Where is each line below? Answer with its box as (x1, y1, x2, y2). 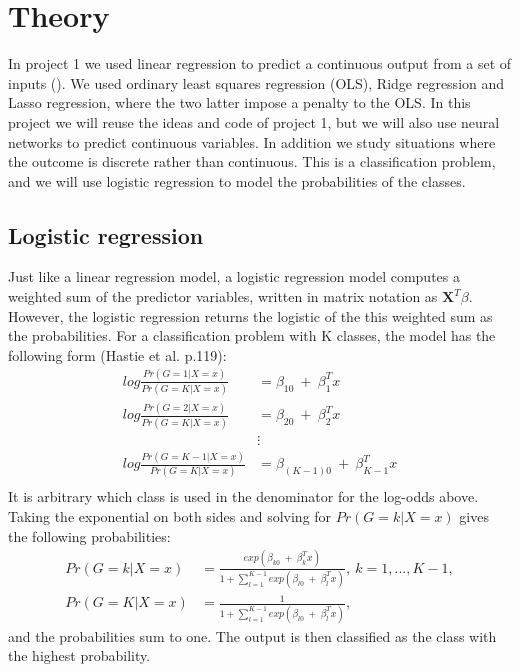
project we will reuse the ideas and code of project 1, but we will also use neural (8, 111, 500, 132)
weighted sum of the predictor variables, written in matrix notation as (8, 286, 438, 307)
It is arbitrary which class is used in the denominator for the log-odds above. (8, 486, 479, 507)
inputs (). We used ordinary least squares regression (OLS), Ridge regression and (8, 72, 505, 93)
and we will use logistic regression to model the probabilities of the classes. (8, 170, 466, 191)
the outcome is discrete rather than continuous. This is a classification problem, (8, 151, 496, 172)
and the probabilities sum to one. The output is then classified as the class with (8, 625, 497, 646)
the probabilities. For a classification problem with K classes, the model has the (8, 325, 496, 346)
